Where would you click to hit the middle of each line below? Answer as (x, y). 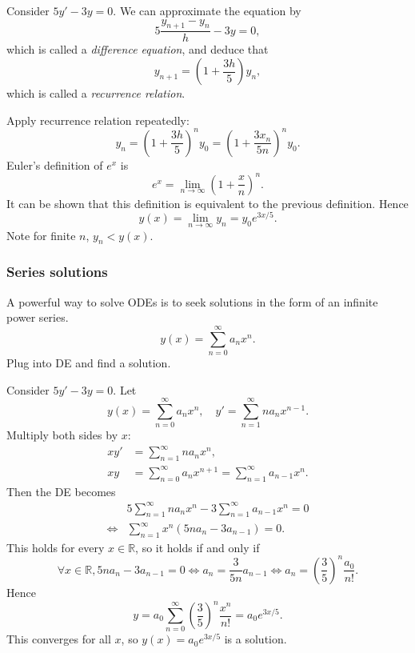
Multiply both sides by (62, 435)
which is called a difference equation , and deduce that (138, 49)
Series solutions (57, 272)
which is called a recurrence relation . (96, 93)
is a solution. (255, 639)
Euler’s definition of (55, 164)
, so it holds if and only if (198, 547)
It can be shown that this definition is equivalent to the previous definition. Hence (207, 203)
